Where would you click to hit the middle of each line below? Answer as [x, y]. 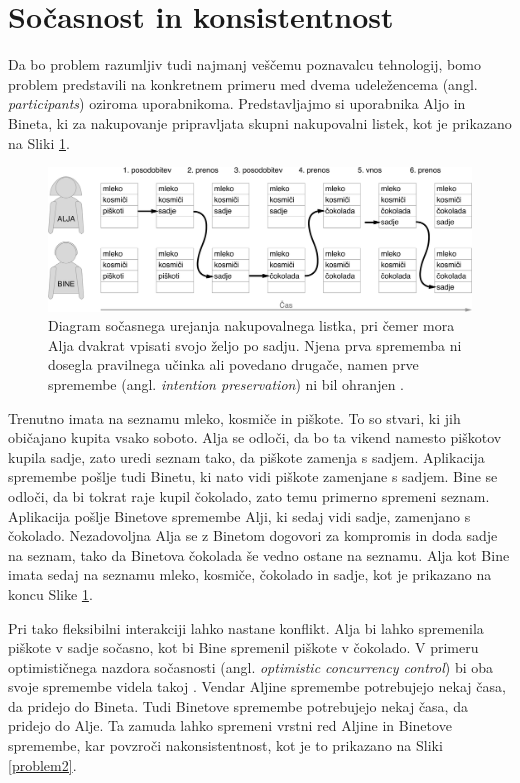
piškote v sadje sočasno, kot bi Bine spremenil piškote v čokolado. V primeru [243, 647]
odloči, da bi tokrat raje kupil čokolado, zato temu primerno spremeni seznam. [249, 495]
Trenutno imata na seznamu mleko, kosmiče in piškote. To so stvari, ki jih [234, 417]
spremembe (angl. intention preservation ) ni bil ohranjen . [226, 383]
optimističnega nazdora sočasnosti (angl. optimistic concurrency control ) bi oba [251, 666]
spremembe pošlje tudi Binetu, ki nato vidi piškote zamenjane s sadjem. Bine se [253, 476]
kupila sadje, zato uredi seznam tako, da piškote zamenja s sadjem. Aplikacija [246, 456]
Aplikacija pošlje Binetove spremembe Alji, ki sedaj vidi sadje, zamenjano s [239, 515]
